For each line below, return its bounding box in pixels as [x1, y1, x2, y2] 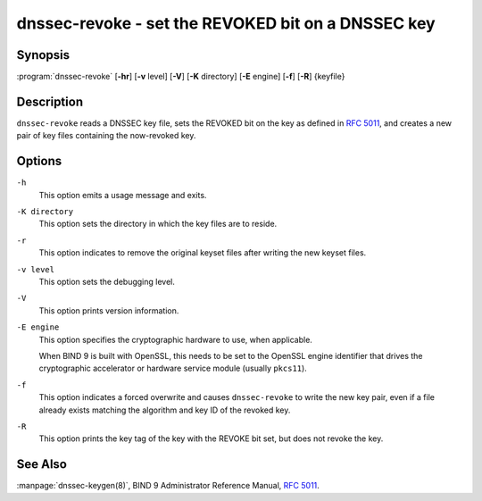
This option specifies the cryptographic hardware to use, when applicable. [38, 334, 312, 345]
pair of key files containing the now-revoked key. [16, 130, 196, 141]
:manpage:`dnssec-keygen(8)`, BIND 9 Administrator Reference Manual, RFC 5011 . [16, 480, 320, 491]
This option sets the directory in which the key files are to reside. [38, 219, 278, 230]
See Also [16, 456, 67, 472]
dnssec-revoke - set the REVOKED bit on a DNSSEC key [16, 13, 436, 33]
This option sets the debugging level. [38, 277, 176, 287]
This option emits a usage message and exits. [38, 189, 207, 200]
